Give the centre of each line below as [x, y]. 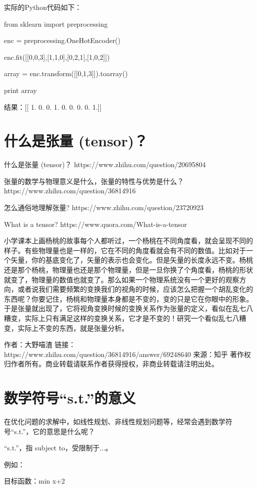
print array [21, 90]
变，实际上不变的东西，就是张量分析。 [66, 328]
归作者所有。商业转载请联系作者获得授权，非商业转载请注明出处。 [111, 364]
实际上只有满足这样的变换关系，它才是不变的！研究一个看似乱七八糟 [135, 318]
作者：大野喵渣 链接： [40, 344]
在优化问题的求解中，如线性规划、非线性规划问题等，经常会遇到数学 [115, 422]
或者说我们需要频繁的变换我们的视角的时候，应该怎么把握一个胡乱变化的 [135, 289]
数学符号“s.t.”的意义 [70, 398]
